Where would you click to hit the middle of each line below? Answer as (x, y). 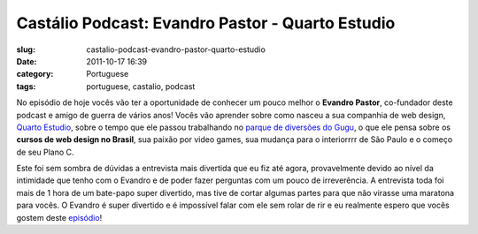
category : (35, 74)
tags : (26, 86)
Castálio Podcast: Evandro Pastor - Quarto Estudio (206, 23)
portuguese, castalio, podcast (141, 86)
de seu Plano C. (45, 152)
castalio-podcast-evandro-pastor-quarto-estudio (176, 49)
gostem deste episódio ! (59, 217)
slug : (26, 49)
